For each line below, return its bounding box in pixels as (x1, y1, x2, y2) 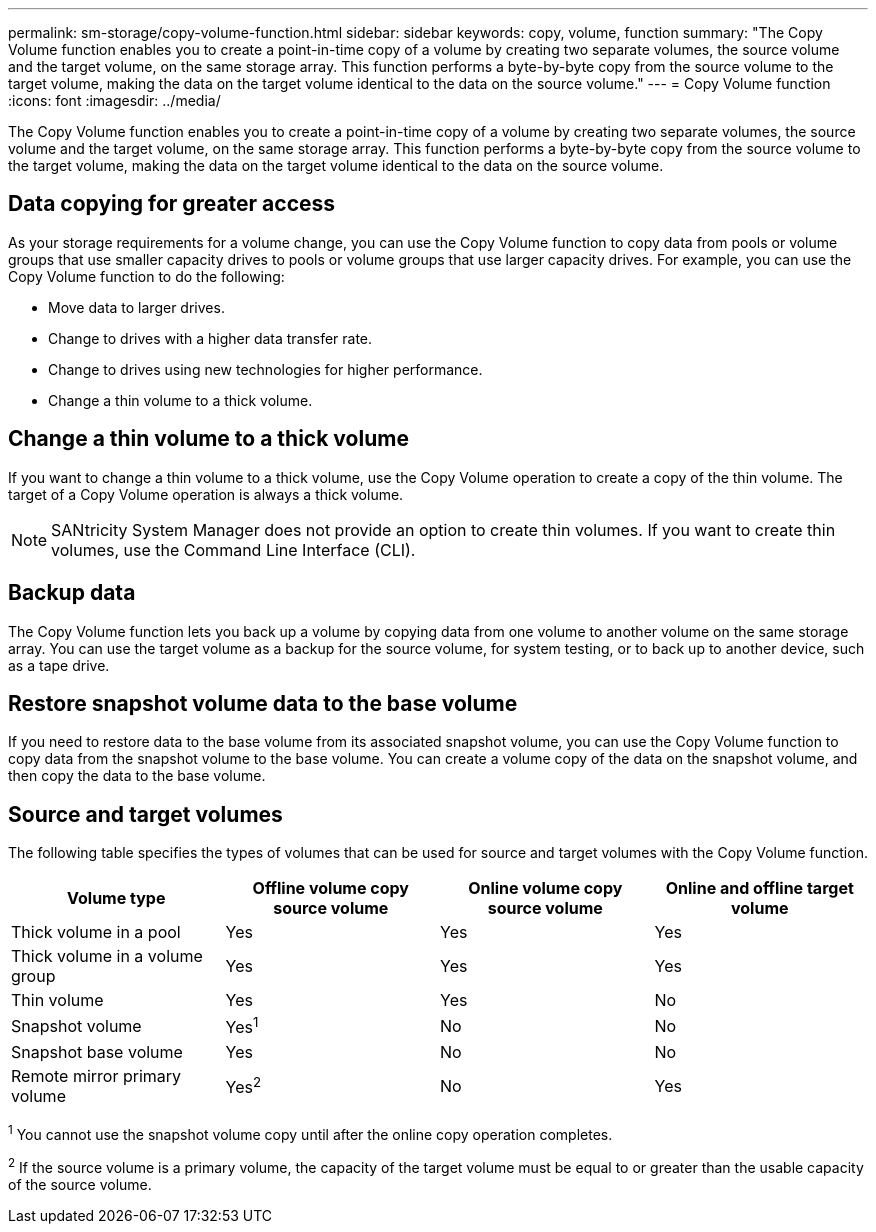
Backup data (8, 580, 136, 606)
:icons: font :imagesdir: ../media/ (8, 92, 221, 109)
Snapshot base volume (11, 1041, 183, 1062)
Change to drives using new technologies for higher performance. (48, 360, 483, 378)
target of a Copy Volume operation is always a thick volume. (8, 485, 404, 503)
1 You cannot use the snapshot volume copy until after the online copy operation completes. (8, 1122, 613, 1143)
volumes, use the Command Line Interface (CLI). (51, 539, 416, 560)
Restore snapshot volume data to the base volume (8, 690, 518, 716)
